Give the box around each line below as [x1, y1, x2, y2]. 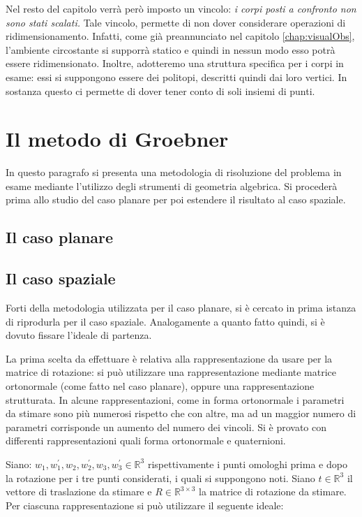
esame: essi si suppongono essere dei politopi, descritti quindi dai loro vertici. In [6, 69, 347, 84]
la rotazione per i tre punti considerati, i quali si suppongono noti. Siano [6, 470, 315, 485]
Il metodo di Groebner [6, 124, 229, 153]
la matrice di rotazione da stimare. [199, 484, 347, 499]
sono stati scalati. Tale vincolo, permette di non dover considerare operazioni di [6, 15, 346, 29]
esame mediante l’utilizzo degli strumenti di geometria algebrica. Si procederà [6, 178, 338, 193]
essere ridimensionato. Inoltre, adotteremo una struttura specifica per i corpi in [6, 56, 344, 71]
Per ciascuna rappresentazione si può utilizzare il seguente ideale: [6, 497, 284, 512]
